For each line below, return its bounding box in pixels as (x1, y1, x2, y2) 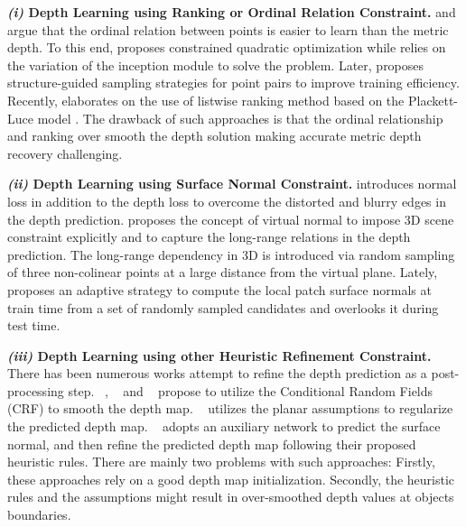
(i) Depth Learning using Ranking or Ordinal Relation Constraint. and (7, 3, 456, 21)
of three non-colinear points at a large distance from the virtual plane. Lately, (7, 263, 438, 282)
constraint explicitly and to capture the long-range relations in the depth (7, 227, 411, 246)
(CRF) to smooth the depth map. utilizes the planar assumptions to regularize (7, 399, 453, 418)
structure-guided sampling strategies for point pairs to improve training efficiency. (7, 73, 460, 92)
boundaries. (7, 505, 71, 524)
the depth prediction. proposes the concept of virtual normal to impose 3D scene (7, 209, 454, 228)
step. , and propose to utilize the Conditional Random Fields (68, 381, 433, 400)
